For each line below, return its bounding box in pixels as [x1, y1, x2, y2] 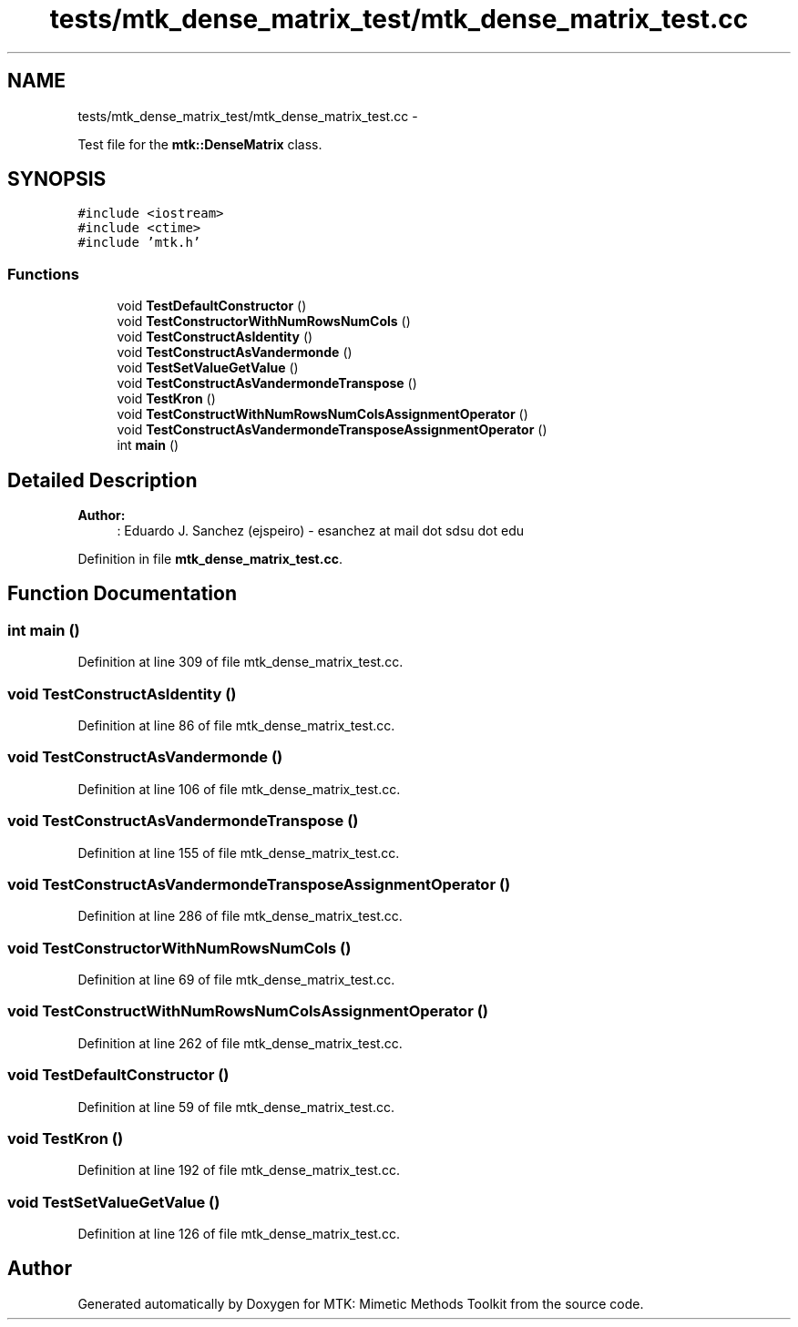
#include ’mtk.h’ [77, 235, 201, 250]
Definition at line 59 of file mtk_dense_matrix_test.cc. [77, 1098, 394, 1115]
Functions [7, 264, 79, 283]
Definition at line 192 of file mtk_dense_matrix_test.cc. [77, 1162, 400, 1179]
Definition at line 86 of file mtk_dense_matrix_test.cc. [77, 718, 395, 733]
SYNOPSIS [7, 168, 107, 191]
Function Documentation [7, 582, 237, 606]
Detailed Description [7, 468, 198, 492]
